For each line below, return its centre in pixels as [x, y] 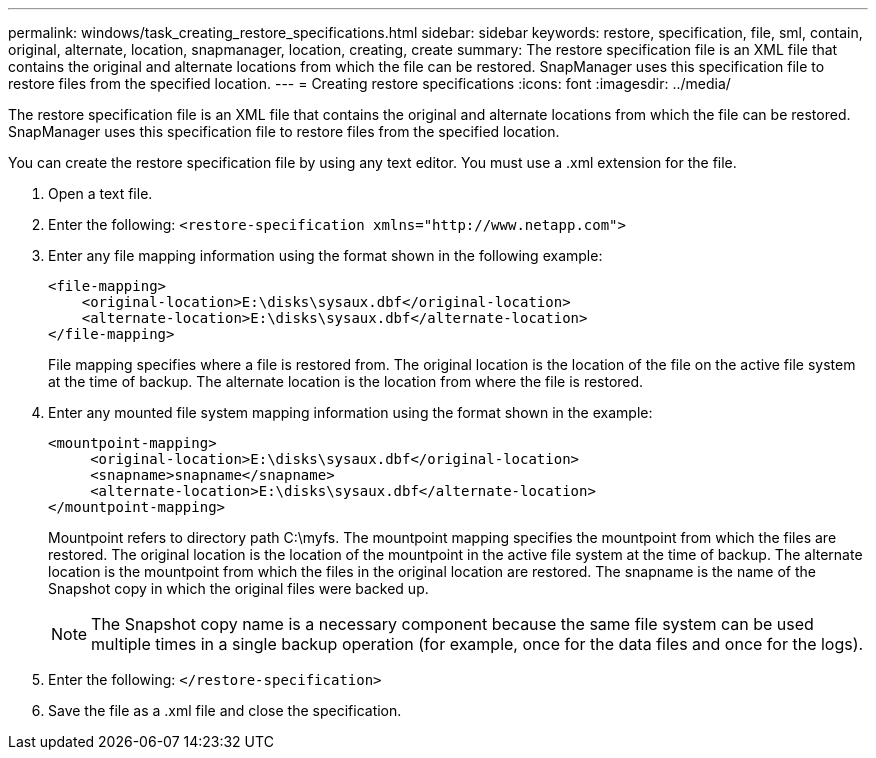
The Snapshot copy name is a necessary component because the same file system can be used [452, 624]
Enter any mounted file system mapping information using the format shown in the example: [350, 412]
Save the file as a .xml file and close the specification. [225, 710]
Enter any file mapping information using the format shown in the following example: [325, 255]
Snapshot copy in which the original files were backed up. [238, 588]
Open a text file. [100, 193]
